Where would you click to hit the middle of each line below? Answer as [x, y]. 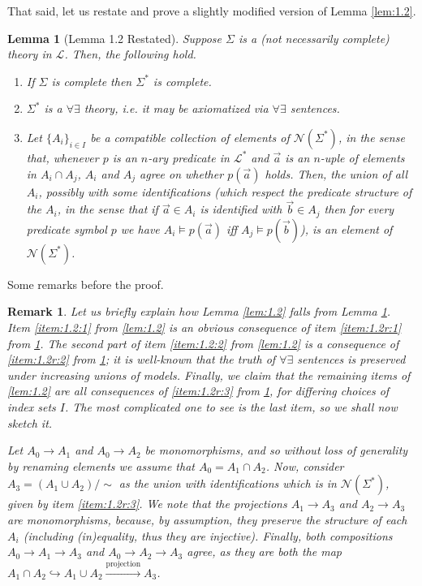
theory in [30, 54]
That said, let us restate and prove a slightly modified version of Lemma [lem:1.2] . [212, 11]
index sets [32, 406]
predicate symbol [67, 228]
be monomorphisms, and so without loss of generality [276, 450]
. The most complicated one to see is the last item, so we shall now [231, 406]
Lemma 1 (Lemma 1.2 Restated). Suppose [114, 38]
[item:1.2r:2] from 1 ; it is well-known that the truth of [142, 359]
